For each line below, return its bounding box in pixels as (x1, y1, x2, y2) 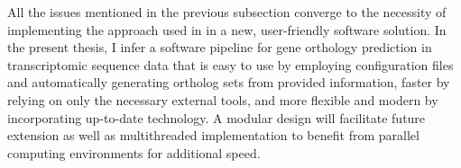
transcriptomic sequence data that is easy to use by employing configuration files (7, 55, 454, 74)
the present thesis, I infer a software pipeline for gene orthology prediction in (7, 38, 432, 57)
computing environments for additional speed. (7, 143, 261, 162)
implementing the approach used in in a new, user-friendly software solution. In (7, 20, 447, 39)
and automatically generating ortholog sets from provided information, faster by (7, 73, 450, 92)
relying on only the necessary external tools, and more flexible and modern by (7, 90, 438, 109)
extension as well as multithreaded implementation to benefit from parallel (7, 126, 420, 145)
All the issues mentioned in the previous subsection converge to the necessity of (7, 3, 447, 21)
